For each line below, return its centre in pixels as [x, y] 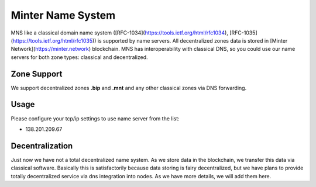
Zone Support [37, 74]
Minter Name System [63, 15]
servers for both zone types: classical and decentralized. [79, 57]
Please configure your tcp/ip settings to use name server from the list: [95, 118]
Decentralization [42, 146]
